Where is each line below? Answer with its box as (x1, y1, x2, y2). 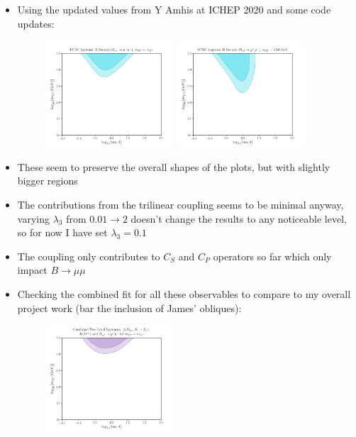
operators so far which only (213, 248, 332, 263)
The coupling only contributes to (17, 248, 160, 263)
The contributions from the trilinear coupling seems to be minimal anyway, (17, 197, 344, 212)
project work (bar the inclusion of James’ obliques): (17, 300, 242, 315)
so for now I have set (17, 225, 108, 240)
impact (17, 262, 48, 277)
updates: (17, 16, 55, 31)
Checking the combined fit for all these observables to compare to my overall (17, 287, 351, 301)
